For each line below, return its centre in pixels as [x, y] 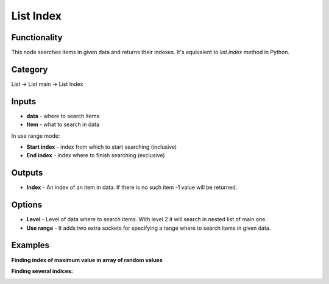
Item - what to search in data [63, 124]
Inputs [24, 101]
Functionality [37, 37]
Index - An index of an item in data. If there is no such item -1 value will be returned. [132, 187]
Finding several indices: [42, 271]
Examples [30, 245]
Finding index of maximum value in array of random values [87, 260]
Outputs [27, 173]
